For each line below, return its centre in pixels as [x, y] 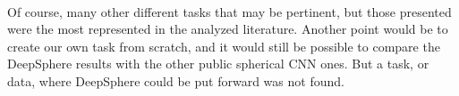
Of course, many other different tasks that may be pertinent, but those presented [229, 11]
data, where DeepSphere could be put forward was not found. [176, 80]
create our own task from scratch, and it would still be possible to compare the [224, 46]
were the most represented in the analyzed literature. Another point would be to [228, 29]
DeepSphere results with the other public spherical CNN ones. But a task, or [218, 64]
